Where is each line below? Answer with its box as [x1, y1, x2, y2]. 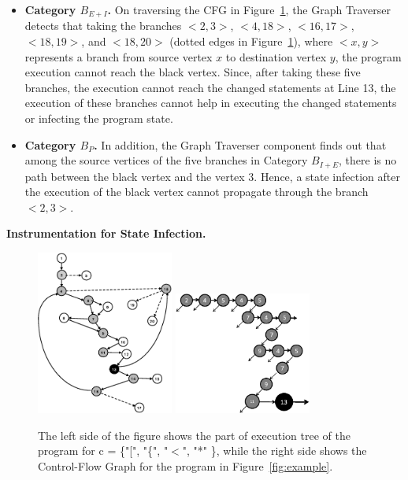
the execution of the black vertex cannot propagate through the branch [24, 183, 369, 200]
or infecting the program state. [24, 110, 173, 127]
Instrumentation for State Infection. [6, 225, 206, 242]
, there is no [339, 152, 397, 168]
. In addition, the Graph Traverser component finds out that [94, 136, 387, 153]
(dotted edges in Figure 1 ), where [169, 33, 333, 50]
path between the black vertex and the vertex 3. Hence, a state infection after [24, 168, 400, 184]
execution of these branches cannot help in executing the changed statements [24, 94, 397, 111]
